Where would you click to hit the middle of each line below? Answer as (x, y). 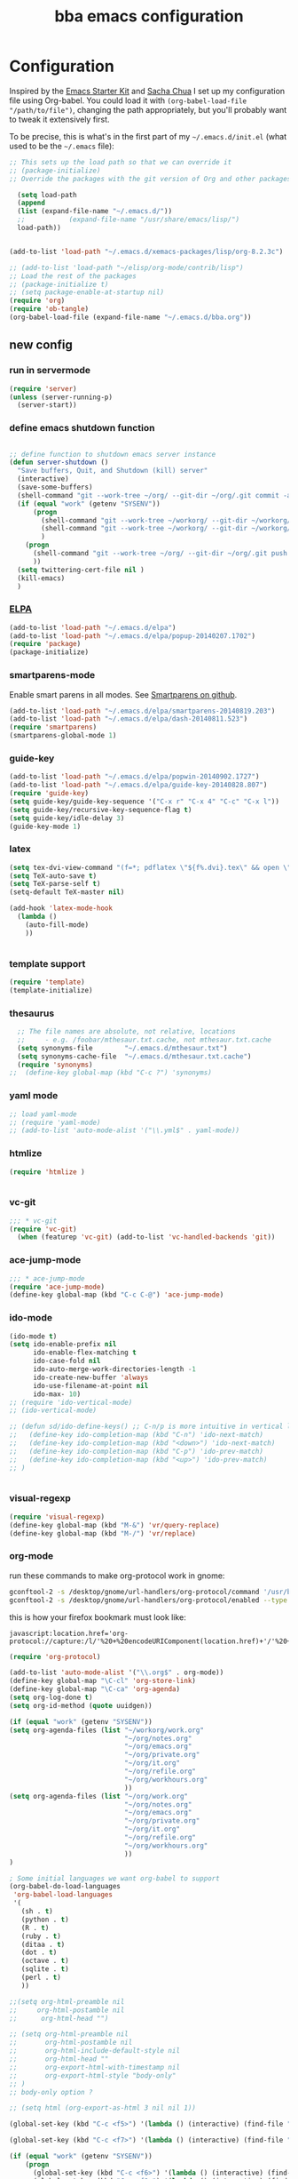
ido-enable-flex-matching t (85, 1353)
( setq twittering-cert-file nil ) (81, 570)
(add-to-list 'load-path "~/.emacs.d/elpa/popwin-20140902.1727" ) (134, 777)
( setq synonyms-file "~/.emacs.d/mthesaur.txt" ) (122, 1048)
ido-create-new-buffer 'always (90, 1377)
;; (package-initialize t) (59, 284)
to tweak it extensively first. (59, 119)
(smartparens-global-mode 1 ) (63, 736)
